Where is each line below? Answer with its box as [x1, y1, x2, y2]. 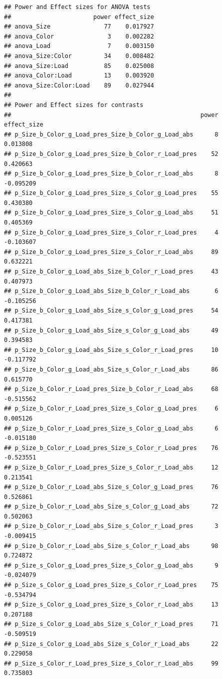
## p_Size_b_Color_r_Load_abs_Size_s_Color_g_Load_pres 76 [4, 483, 219, 491]
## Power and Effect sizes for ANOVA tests [4, 3, 151, 10]
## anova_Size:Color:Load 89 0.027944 [4, 81, 154, 89]
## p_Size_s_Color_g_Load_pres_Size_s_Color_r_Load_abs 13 [4, 601, 219, 608]
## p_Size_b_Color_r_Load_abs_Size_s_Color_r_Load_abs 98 [4, 542, 219, 549]
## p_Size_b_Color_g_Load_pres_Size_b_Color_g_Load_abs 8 [4, 130, 219, 138]
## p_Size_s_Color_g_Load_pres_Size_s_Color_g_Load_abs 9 [4, 561, 219, 569]
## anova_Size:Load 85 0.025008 [4, 62, 154, 69]
